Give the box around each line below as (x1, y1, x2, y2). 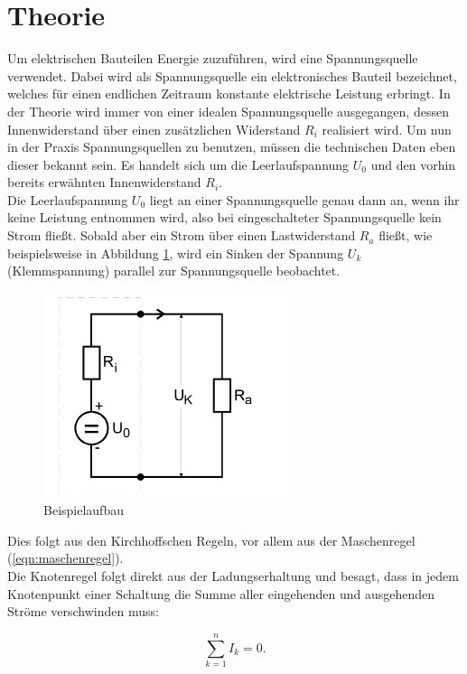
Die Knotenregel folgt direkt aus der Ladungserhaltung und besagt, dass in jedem (7, 566, 459, 585)
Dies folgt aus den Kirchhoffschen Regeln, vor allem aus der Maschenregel (7, 530, 416, 549)
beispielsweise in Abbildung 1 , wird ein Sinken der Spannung (7, 243, 344, 262)
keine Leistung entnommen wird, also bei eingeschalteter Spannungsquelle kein (7, 208, 442, 227)
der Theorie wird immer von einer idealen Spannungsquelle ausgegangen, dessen (7, 101, 449, 120)
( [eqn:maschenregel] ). (7, 548, 124, 567)
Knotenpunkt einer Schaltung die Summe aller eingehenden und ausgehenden (7, 584, 435, 603)
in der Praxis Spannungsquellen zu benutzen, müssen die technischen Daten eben (7, 137, 456, 156)
